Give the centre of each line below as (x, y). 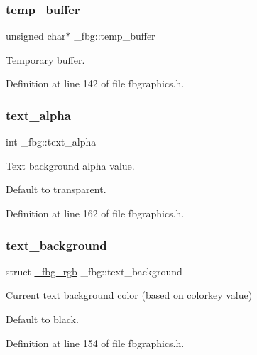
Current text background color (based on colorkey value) (129, 295)
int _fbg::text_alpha (51, 142)
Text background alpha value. (70, 165)
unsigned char (36, 36)
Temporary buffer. (45, 59)
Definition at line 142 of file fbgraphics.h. (95, 83)
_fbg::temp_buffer (115, 36)
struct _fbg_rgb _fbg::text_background (94, 271)
